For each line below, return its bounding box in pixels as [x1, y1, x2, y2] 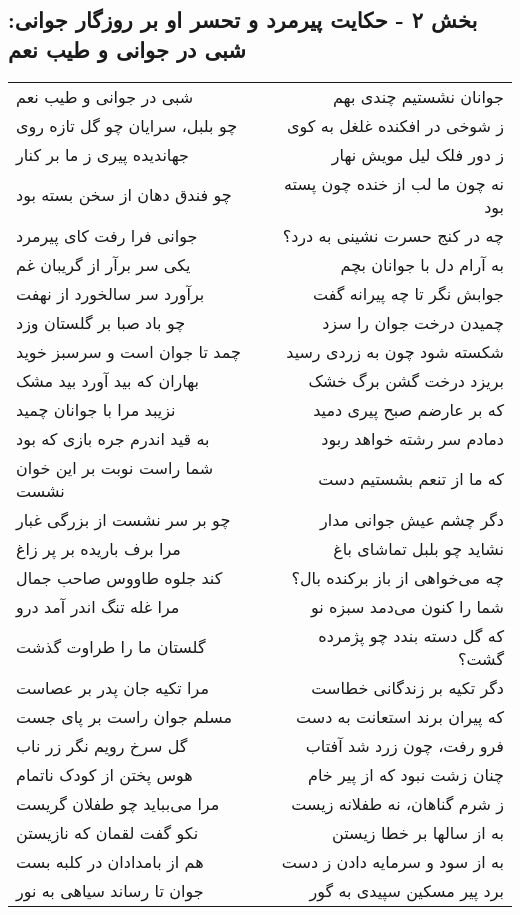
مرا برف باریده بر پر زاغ [16, 536, 181, 560]
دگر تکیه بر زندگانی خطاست [311, 675, 504, 699]
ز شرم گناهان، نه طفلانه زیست [291, 791, 504, 815]
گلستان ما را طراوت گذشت [16, 635, 206, 659]
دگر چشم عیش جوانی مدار [320, 507, 504, 531]
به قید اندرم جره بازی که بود [16, 426, 210, 450]
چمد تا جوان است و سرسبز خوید [16, 339, 241, 363]
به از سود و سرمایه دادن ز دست [281, 849, 504, 873]
